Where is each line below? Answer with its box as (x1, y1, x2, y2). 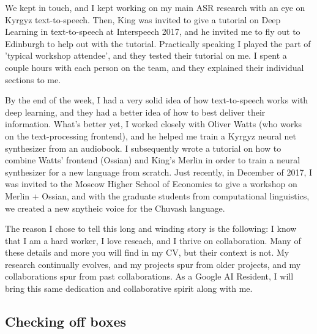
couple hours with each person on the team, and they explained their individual (5, 61, 304, 73)
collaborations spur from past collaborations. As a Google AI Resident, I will (5, 270, 294, 283)
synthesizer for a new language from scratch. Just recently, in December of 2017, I (5, 165, 313, 178)
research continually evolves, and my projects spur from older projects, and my (5, 258, 301, 270)
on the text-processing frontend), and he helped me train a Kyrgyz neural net (5, 129, 296, 142)
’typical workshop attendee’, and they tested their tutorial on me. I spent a (5, 49, 287, 62)
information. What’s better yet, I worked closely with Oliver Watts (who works (5, 117, 302, 130)
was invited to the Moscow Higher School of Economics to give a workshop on (5, 177, 297, 190)
